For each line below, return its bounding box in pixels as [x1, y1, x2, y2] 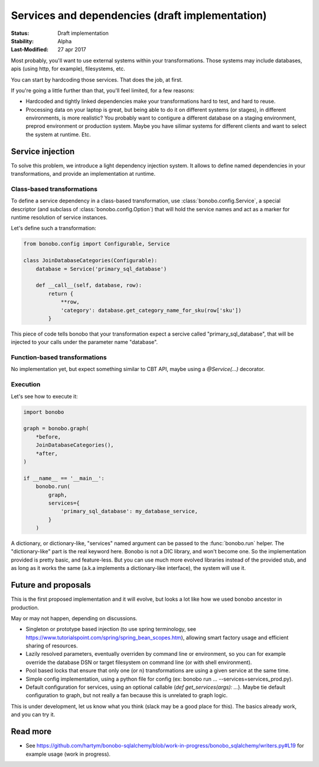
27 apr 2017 [57, 46, 87, 53]
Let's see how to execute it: [11, 392, 78, 399]
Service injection [11, 146, 75, 156]
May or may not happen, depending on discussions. [11, 614, 138, 621]
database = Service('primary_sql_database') [35, 265, 167, 272]
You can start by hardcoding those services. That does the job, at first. [11, 76, 183, 83]
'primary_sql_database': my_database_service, [60, 508, 198, 515]
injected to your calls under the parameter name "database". [11, 339, 158, 346]
